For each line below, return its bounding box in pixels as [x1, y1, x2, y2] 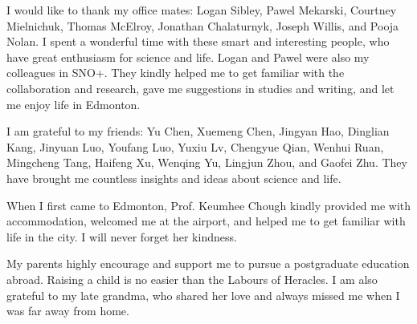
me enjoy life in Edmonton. [6, 95, 141, 112]
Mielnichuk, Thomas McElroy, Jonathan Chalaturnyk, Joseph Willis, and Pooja [6, 17, 399, 34]
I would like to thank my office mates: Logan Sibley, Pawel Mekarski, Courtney [6, 2, 397, 18]
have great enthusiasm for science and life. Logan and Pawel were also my [6, 48, 370, 65]
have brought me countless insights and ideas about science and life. [6, 169, 341, 186]
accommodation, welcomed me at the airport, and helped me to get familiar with [6, 213, 406, 229]
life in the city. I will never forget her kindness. [6, 228, 237, 245]
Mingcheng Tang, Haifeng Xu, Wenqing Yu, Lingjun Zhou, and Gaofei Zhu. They [6, 154, 407, 171]
